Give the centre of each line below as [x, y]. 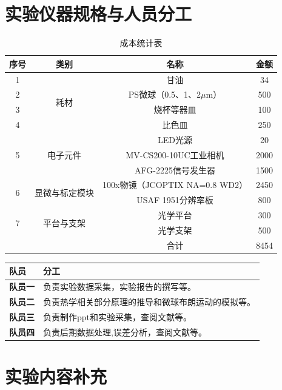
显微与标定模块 [64, 192]
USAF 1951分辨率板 [175, 200]
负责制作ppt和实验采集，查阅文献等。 [118, 316]
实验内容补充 [56, 376]
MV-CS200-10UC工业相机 [175, 154]
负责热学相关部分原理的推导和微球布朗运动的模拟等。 [149, 302]
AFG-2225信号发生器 [175, 170]
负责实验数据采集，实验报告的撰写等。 [119, 287]
